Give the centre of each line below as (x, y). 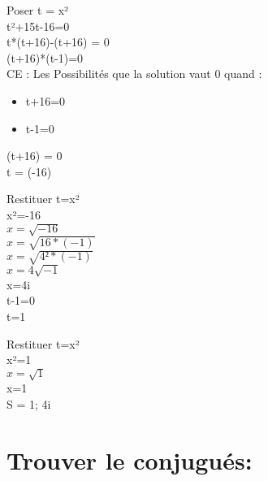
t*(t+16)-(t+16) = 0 (58, 42)
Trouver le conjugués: (130, 459)
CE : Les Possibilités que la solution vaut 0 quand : (134, 74)
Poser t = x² (38, 10)
